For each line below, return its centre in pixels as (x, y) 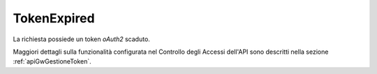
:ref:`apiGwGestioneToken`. (52, 61)
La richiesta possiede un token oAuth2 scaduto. (81, 39)
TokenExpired (54, 18)
